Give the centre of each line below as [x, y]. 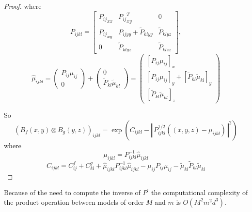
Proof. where [23, 6]
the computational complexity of [200, 192]
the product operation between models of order [74, 202]
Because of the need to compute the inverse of [72, 192]
